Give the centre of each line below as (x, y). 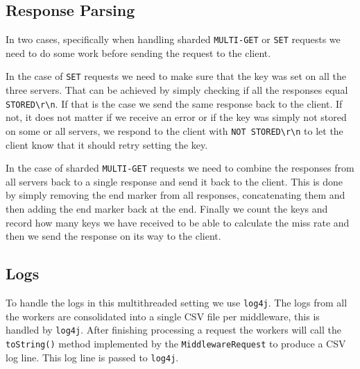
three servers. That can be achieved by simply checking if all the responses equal (177, 90)
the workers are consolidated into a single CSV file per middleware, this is (163, 316)
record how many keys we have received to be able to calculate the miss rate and (178, 222)
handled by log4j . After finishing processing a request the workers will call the (173, 330)
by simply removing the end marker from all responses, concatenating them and (175, 195)
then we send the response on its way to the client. (113, 236)
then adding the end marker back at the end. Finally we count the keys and (167, 209)
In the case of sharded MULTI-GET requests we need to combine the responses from (180, 168)
